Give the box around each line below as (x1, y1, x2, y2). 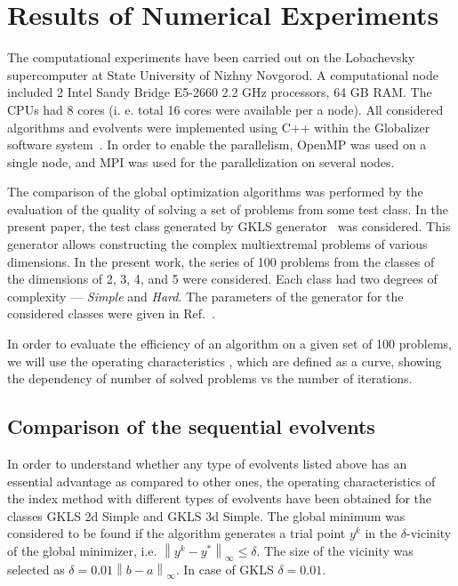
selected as (7, 560, 65, 579)
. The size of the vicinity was (256, 541, 414, 559)
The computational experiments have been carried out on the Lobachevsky (7, 48, 415, 67)
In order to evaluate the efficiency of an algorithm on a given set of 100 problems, (7, 334, 452, 353)
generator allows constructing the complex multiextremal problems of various (7, 235, 428, 253)
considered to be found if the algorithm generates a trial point (7, 524, 346, 542)
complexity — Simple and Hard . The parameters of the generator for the (7, 286, 404, 305)
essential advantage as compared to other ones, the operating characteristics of (7, 471, 436, 490)
